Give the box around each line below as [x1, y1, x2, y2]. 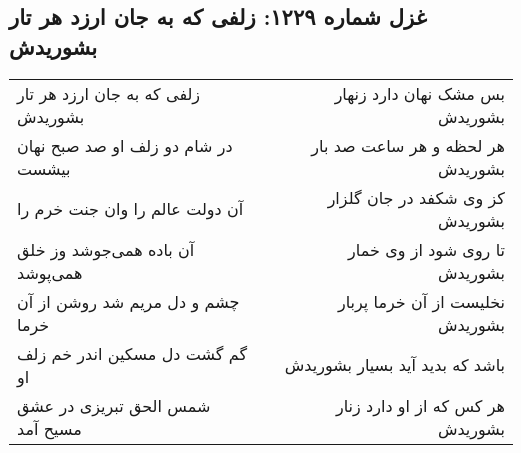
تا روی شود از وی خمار [348, 237, 505, 261]
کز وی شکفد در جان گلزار [327, 185, 505, 209]
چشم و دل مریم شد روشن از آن [17, 289, 240, 313]
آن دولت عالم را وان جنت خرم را [17, 197, 244, 221]
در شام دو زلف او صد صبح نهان [17, 133, 233, 157]
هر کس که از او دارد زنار [336, 393, 505, 417]
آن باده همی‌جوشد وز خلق [17, 237, 195, 261]
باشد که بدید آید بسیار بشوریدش [284, 353, 505, 377]
